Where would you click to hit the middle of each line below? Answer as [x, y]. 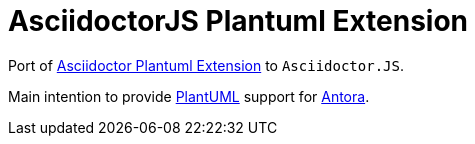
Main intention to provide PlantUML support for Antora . [189, 96]
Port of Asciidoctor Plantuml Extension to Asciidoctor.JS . [206, 65]
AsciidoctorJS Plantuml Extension [238, 21]
